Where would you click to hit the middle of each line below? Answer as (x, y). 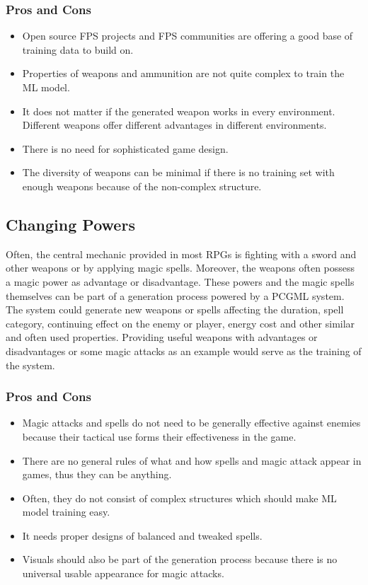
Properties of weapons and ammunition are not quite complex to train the (183, 73)
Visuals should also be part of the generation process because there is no (180, 559)
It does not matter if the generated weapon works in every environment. (179, 111)
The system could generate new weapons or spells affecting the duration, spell (175, 309)
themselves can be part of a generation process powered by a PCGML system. (175, 295)
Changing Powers (70, 224)
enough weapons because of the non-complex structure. (142, 186)
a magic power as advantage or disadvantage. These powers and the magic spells (180, 281)
